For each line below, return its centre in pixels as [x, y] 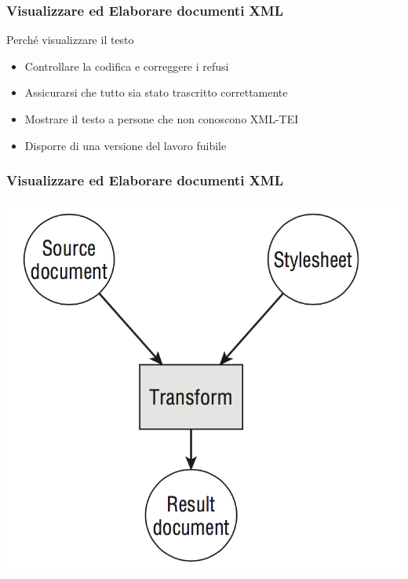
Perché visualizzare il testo [70, 40]
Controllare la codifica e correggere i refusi [127, 66]
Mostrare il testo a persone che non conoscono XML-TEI [162, 119]
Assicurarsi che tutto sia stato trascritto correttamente [156, 92]
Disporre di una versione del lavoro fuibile [126, 145]
